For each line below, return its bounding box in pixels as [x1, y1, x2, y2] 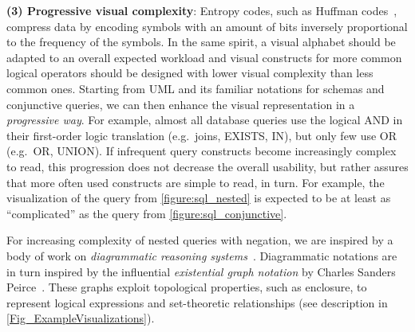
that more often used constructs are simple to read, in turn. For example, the [6, 174, 385, 190]
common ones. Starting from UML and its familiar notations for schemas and [6, 80, 385, 96]
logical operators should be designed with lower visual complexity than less [6, 64, 373, 81]
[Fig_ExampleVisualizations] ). [6, 310, 155, 326]
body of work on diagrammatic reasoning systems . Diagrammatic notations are [6, 247, 397, 264]
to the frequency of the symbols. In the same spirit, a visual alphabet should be [6, 33, 396, 50]
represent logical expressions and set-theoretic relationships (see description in [6, 294, 388, 311]
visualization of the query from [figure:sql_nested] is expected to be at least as [6, 189, 391, 206]
